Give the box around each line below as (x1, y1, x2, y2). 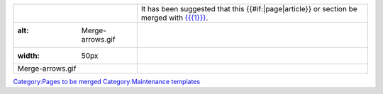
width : (17, 51, 40, 60)
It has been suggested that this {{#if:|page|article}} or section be (140, 4, 357, 13)
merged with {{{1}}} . (140, 13, 209, 23)
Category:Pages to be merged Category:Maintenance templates (13, 78, 201, 86)
